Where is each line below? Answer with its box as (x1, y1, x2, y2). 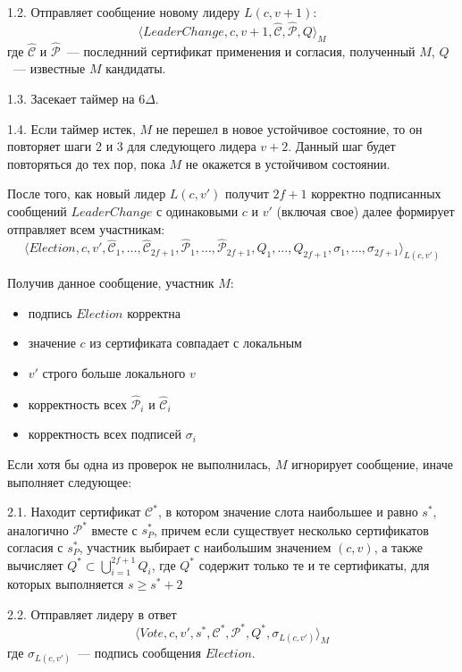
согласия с (7, 537, 63, 556)
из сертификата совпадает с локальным (89, 333, 302, 352)
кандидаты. (105, 59, 166, 78)
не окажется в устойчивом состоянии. (185, 154, 391, 172)
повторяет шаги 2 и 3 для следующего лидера (7, 137, 256, 155)
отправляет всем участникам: (7, 219, 165, 238)
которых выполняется (7, 575, 124, 593)
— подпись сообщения (78, 643, 201, 662)
